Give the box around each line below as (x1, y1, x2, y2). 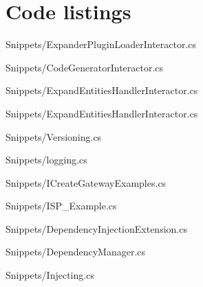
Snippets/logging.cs (6, 152, 87, 167)
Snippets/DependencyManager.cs (6, 244, 146, 259)
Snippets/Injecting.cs (6, 268, 94, 282)
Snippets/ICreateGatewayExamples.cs (6, 175, 167, 190)
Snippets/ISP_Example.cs (6, 198, 117, 213)
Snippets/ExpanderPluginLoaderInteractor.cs (6, 37, 197, 51)
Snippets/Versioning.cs (6, 129, 102, 143)
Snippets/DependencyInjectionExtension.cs (6, 221, 187, 236)
